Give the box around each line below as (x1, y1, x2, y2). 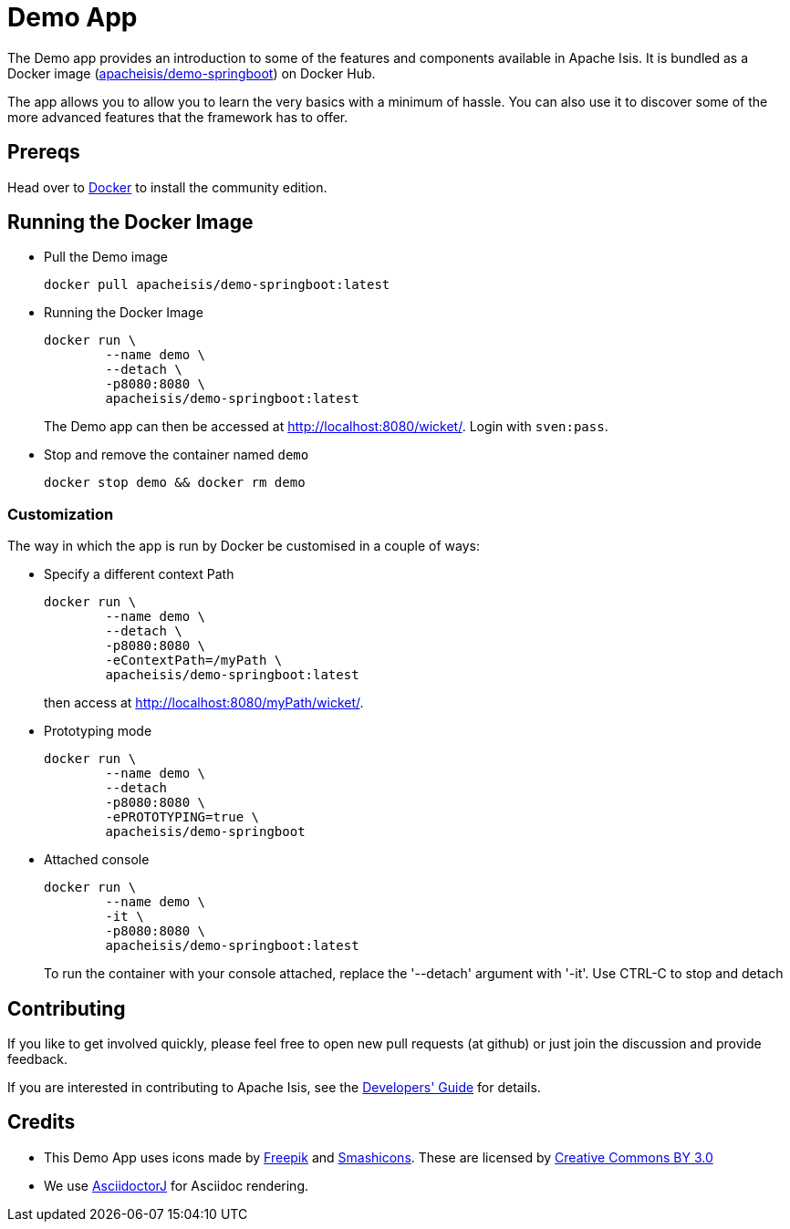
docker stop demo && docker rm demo (44, 475, 306, 491)
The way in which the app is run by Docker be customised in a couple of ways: (7, 538, 480, 554)
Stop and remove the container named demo (44, 447, 309, 463)
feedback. (7, 1051, 68, 1068)
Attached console (44, 852, 150, 868)
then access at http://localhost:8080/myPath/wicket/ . (44, 695, 364, 711)
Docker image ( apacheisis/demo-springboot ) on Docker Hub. (7, 65, 376, 81)
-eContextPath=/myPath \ (105, 653, 283, 668)
